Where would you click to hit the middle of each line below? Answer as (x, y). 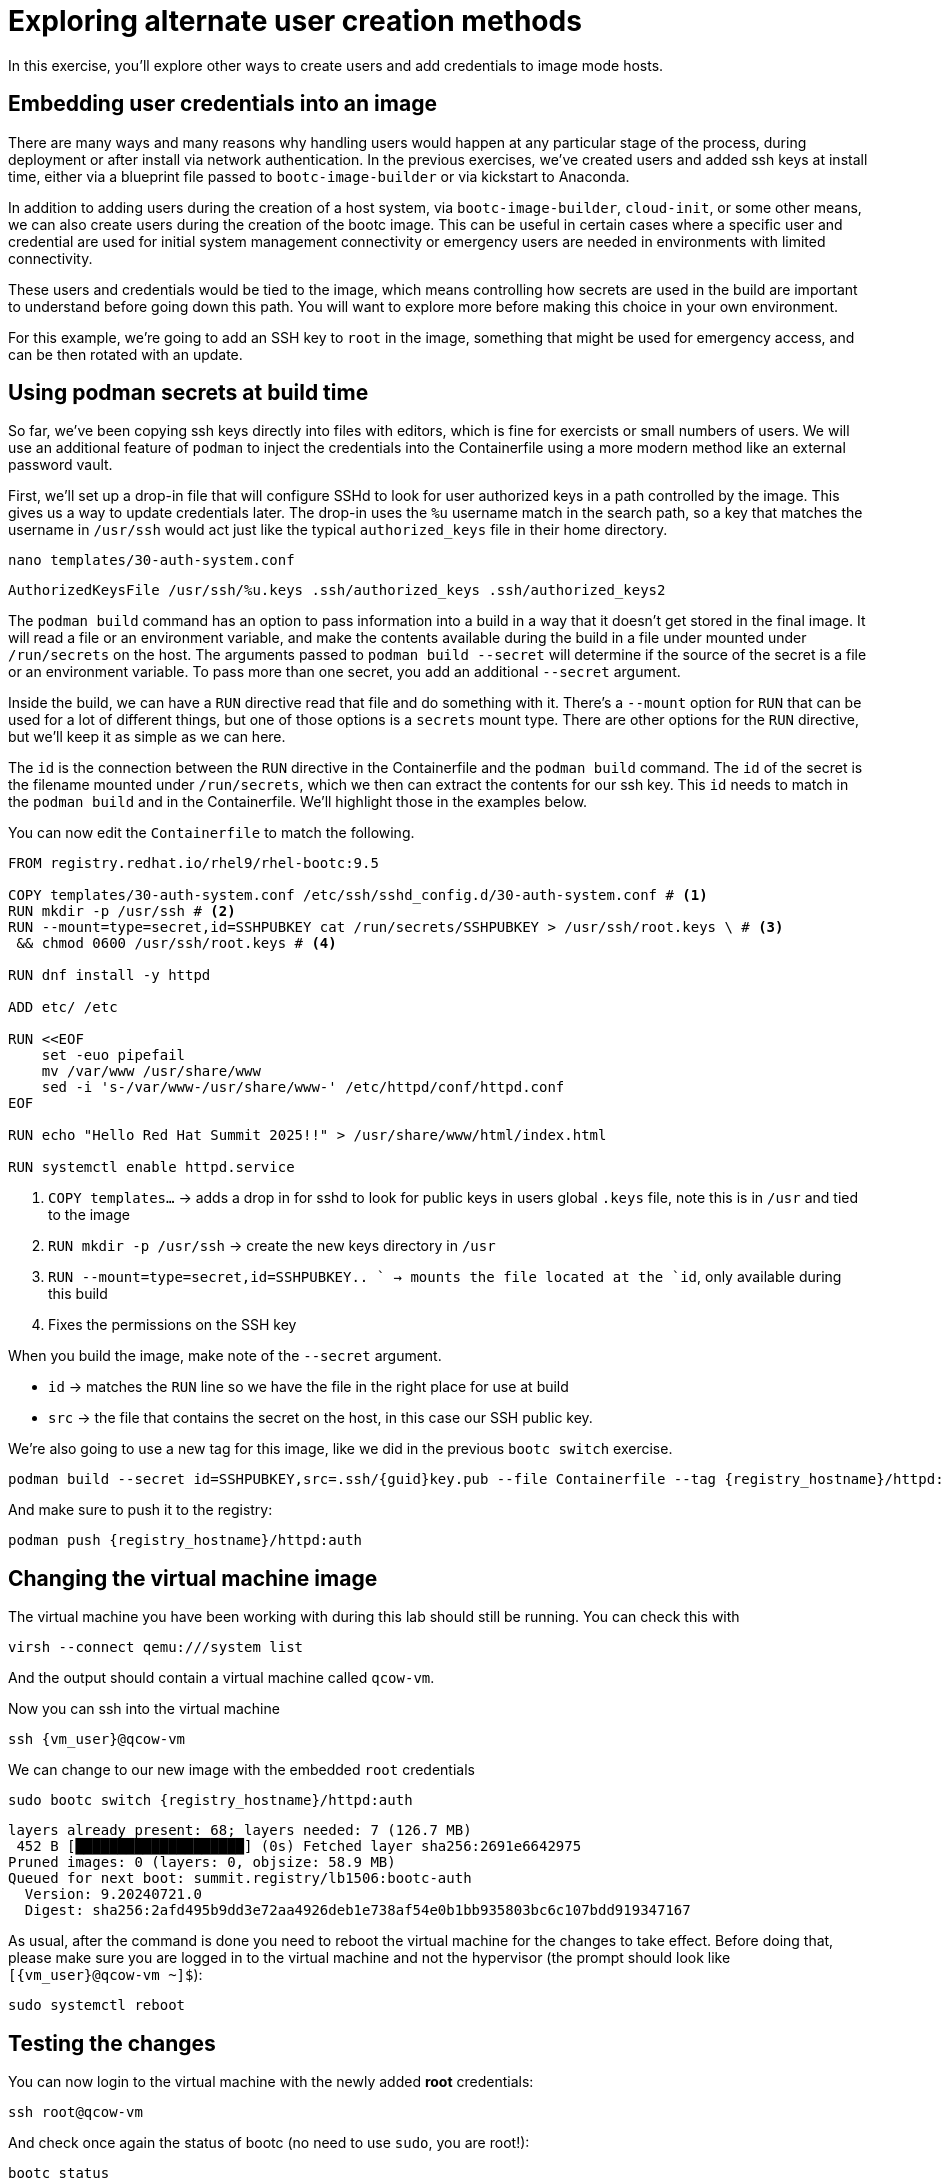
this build (78, 1294)
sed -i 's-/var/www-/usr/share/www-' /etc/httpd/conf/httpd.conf (303, 1087)
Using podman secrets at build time (188, 393)
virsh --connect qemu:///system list (156, 1647)
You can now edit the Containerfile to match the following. (211, 833)
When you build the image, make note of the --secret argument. (225, 1356)
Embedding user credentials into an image (222, 104)
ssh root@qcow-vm (75, 2112)
